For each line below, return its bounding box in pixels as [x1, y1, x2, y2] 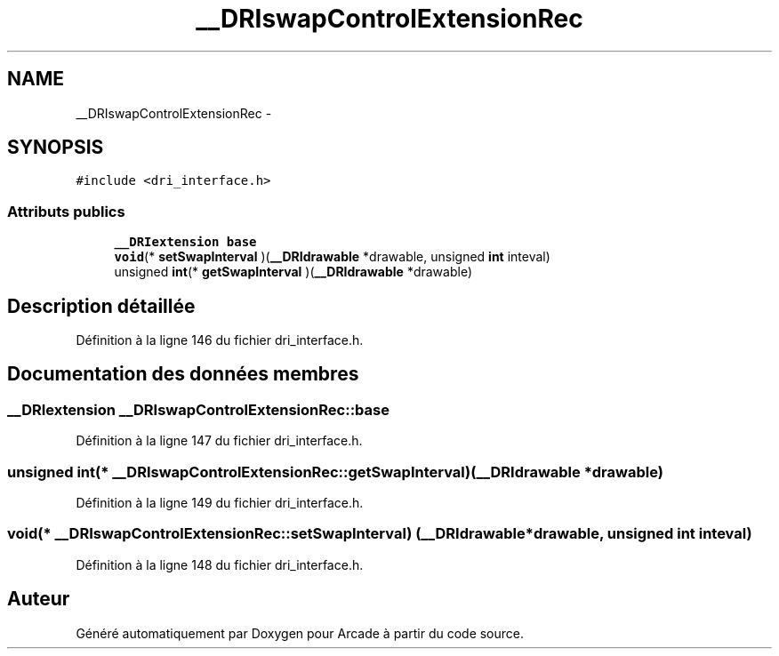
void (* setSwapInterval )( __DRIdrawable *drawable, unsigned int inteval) [114, 249, 550, 265]
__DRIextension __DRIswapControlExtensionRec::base [7, 400, 389, 419]
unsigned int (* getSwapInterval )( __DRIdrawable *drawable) [114, 264, 473, 280]
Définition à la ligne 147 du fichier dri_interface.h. [76, 433, 363, 449]
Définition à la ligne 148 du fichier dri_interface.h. [76, 556, 364, 572]
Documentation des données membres [7, 363, 359, 386]
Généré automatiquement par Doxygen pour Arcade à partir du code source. [76, 625, 525, 641]
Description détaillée [7, 294, 196, 317]
